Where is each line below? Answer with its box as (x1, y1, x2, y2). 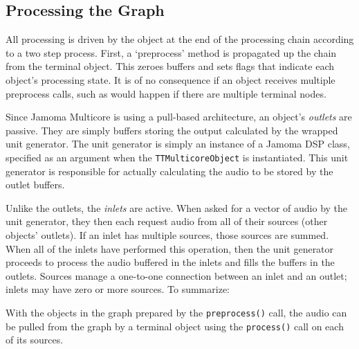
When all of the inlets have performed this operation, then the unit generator (6, 241, 334, 256)
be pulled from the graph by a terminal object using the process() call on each (6, 319, 344, 333)
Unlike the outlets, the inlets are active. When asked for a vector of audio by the (6, 200, 348, 215)
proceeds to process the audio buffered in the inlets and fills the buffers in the (6, 255, 335, 269)
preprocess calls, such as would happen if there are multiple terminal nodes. (6, 86, 326, 100)
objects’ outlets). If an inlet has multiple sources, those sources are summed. (6, 227, 329, 242)
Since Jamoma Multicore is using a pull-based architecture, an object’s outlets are (6, 109, 352, 124)
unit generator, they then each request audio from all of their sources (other (6, 214, 328, 229)
